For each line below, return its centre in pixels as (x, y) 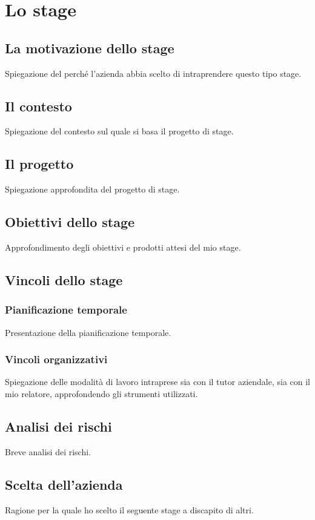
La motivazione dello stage (90, 48)
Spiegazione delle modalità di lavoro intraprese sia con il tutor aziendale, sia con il (157, 382)
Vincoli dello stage (64, 279)
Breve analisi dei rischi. (48, 451)
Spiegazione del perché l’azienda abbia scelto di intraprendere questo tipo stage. (153, 73)
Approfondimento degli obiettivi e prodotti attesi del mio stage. (123, 247)
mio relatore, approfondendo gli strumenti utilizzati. (101, 393)
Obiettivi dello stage (70, 222)
